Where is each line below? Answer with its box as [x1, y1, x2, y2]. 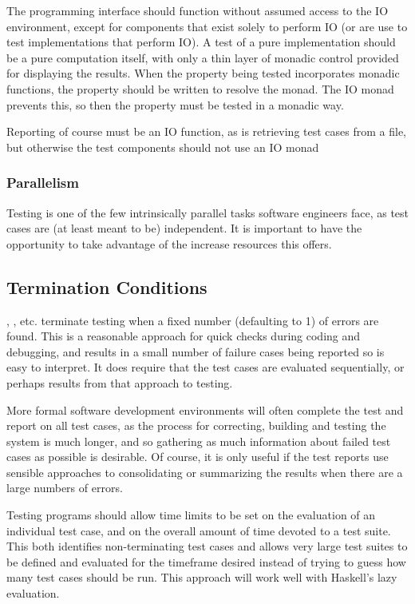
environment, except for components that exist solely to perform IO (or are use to [6, 18, 408, 34]
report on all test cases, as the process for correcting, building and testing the [6, 417, 386, 434]
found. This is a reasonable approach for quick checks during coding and [6, 328, 361, 344]
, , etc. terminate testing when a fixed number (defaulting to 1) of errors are [6, 312, 379, 328]
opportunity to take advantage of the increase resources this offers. [6, 235, 332, 252]
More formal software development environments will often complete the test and [6, 401, 404, 418]
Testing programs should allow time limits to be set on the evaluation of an [6, 507, 376, 523]
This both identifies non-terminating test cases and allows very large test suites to [6, 538, 408, 554]
